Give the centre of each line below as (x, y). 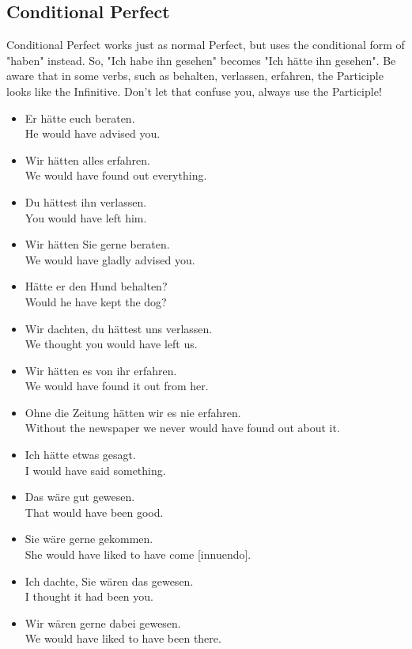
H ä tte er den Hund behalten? (96, 286)
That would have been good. (94, 512)
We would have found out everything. (116, 175)
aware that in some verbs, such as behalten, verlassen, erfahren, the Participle (195, 76)
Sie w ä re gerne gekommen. (89, 539)
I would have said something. (95, 470)
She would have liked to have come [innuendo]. (138, 554)
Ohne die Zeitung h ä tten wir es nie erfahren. (133, 412)
